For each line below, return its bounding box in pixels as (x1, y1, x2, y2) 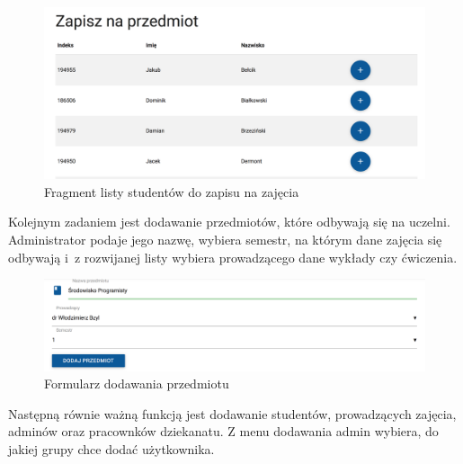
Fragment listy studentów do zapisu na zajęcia (44, 182, 299, 201)
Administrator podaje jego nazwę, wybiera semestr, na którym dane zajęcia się (8, 230, 442, 249)
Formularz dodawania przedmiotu (44, 374, 229, 393)
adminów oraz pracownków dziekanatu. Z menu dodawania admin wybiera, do (8, 422, 439, 441)
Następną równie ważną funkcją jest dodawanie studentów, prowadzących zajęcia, (8, 404, 457, 423)
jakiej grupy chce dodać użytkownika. (8, 439, 215, 458)
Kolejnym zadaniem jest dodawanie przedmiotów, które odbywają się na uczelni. (8, 212, 450, 231)
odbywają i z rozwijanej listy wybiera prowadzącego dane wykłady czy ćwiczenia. (8, 247, 458, 266)
